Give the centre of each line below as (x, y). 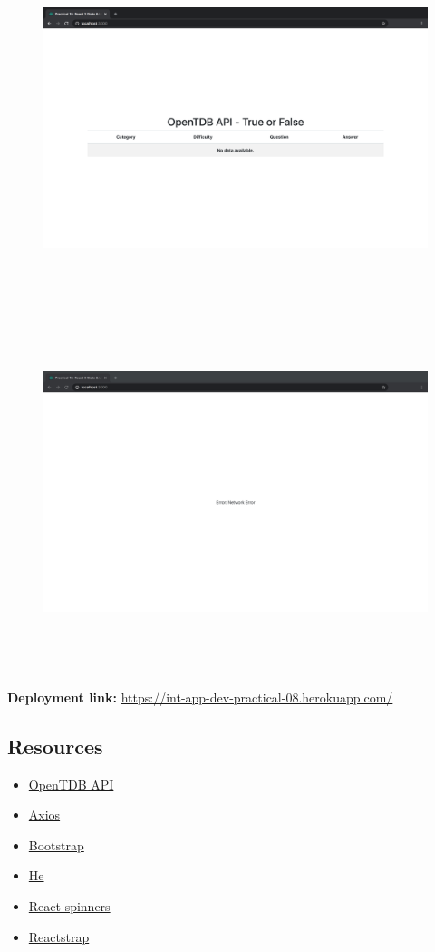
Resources (55, 746)
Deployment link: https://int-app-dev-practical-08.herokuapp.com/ (200, 697)
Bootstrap (56, 844)
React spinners (69, 906)
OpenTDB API (71, 784)
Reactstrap (59, 936)
